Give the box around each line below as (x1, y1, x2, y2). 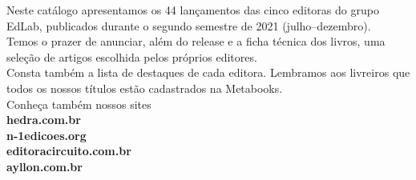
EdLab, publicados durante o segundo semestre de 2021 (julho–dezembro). (6, 17, 371, 34)
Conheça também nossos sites (6, 95, 151, 112)
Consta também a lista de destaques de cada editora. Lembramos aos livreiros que (6, 64, 410, 81)
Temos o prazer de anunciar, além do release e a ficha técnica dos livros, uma (6, 33, 386, 50)
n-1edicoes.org (6, 126, 87, 143)
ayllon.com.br (6, 158, 83, 174)
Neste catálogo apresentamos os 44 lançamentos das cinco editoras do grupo (6, 2, 379, 18)
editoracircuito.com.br (6, 142, 131, 159)
